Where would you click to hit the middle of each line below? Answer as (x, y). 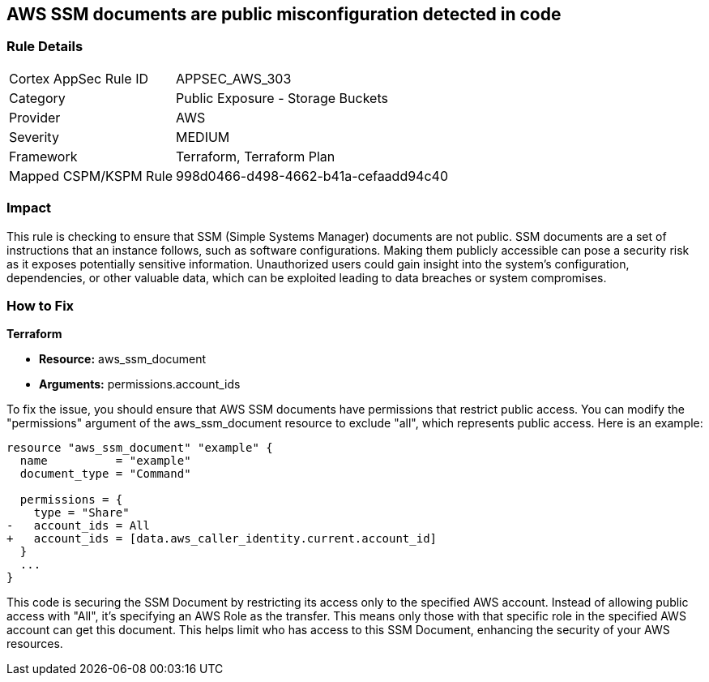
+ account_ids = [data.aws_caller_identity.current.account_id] (222, 539)
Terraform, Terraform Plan (256, 156)
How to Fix (41, 305)
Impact (29, 208)
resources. (35, 644)
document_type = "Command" (105, 474)
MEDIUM (203, 137)
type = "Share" (81, 513)
